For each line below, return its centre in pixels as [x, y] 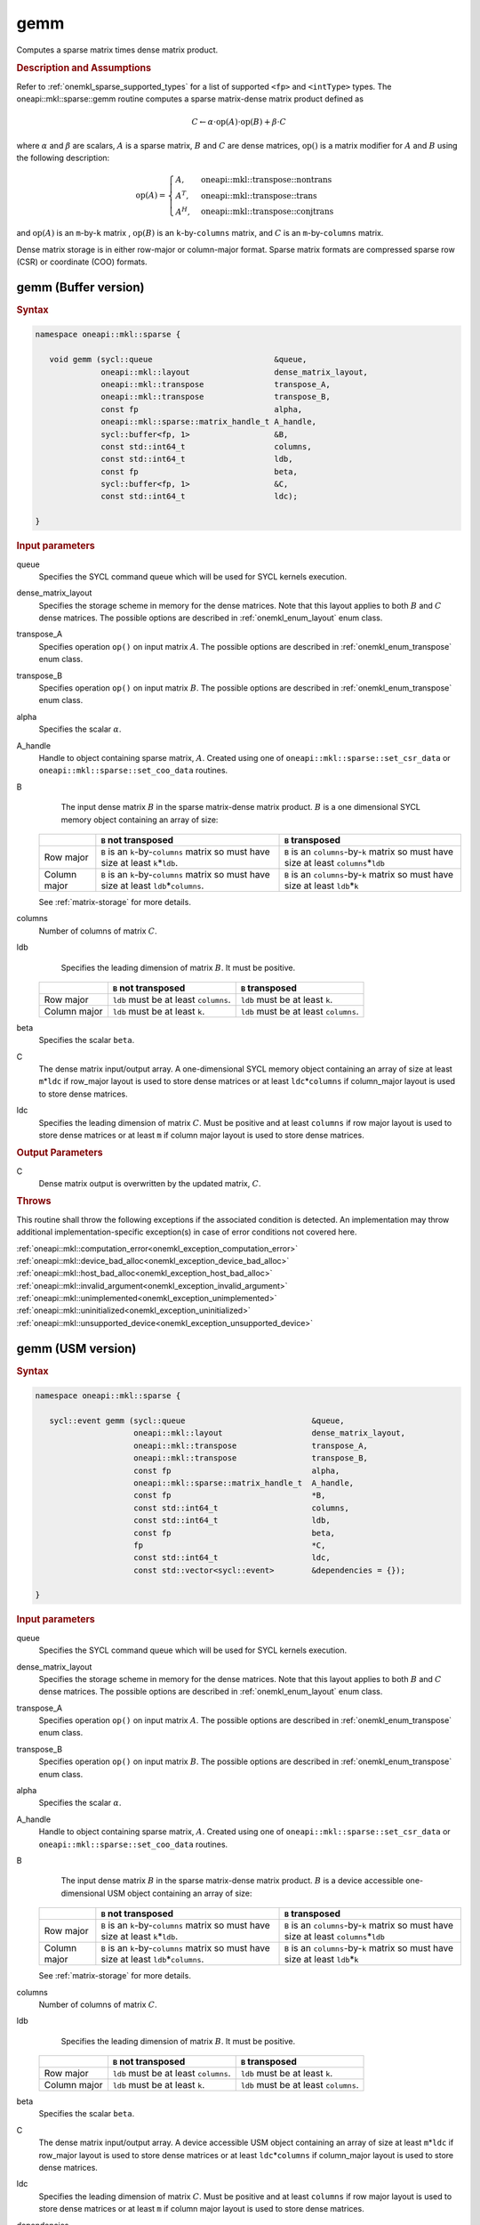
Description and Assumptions [84, 69]
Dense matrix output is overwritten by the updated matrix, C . [150, 1184]
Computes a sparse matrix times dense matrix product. [117, 50]
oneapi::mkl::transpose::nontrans [266, 180]
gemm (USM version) [76, 1348]
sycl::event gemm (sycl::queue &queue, [197, 1421]
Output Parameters [60, 1153]
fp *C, [230, 1545]
